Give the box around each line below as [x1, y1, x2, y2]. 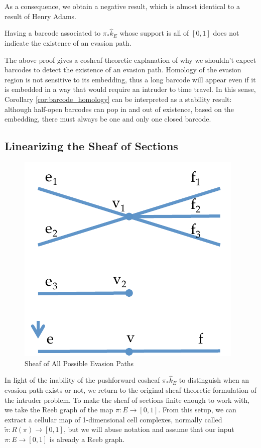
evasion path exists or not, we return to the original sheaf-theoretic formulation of [5, 384, 256, 395]
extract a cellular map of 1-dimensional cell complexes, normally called [5, 414, 222, 424]
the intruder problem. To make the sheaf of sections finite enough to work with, [5, 394, 250, 405]
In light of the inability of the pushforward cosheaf [5, 375, 160, 385]
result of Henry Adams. [5, 11, 76, 21]
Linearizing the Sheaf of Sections [5, 138, 178, 154]
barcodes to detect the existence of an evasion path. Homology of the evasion [5, 64, 241, 75]
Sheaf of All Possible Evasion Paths [25, 358, 134, 368]
